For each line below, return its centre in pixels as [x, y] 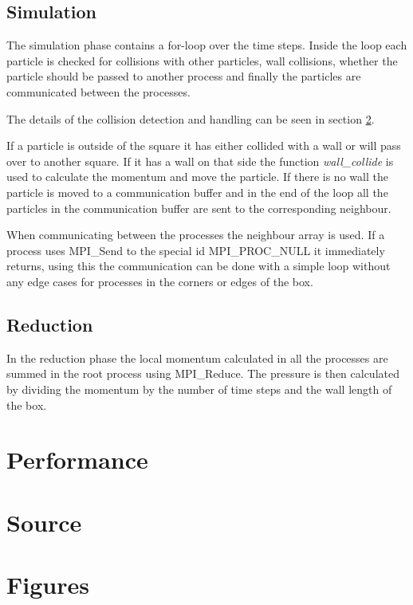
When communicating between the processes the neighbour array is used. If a [196, 235]
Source [44, 522]
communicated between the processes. [98, 91]
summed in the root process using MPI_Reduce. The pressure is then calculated [203, 373]
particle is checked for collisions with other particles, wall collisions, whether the [202, 60]
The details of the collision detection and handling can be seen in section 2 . [191, 118]
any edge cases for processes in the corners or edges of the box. [160, 281]
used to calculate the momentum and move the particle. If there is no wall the [197, 177]
